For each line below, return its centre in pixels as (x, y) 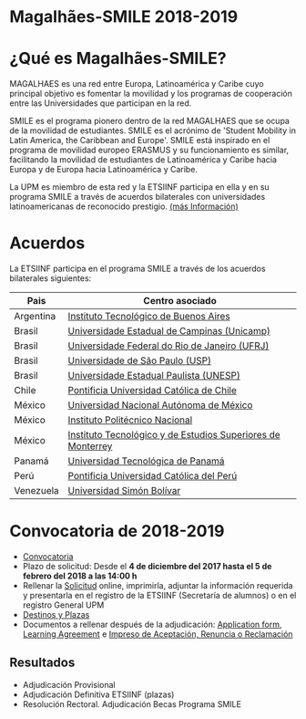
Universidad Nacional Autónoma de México (160, 405)
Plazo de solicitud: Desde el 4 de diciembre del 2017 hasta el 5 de (147, 566)
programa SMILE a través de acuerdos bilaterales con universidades (138, 197)
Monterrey (90, 446)
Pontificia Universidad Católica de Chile (152, 391)
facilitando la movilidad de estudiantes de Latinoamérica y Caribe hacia (143, 160)
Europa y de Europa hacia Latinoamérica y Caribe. (104, 170)
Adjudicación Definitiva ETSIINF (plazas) (98, 694)
